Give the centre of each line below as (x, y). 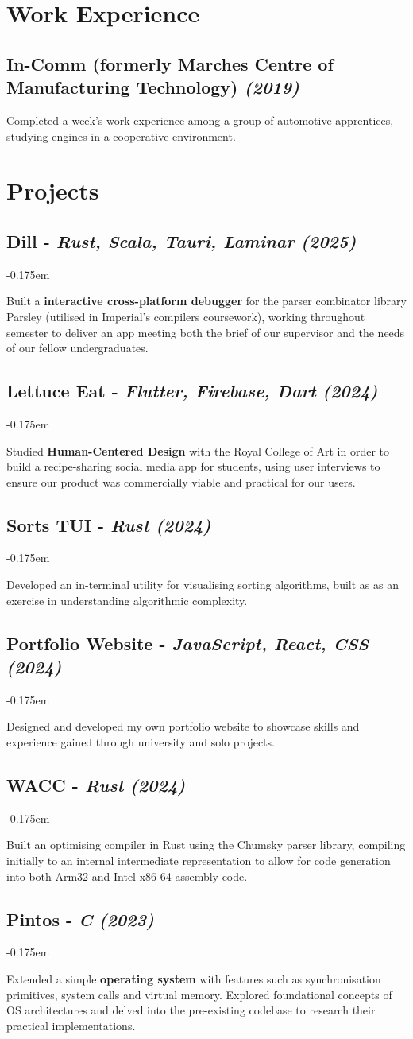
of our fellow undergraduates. (77, 348)
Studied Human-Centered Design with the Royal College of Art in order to (198, 450)
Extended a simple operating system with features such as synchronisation (194, 979)
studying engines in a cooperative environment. (121, 136)
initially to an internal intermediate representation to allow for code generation (199, 861)
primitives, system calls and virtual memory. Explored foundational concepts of (199, 994)
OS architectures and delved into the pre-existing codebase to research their (191, 1010)
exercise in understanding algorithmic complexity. (127, 600)
